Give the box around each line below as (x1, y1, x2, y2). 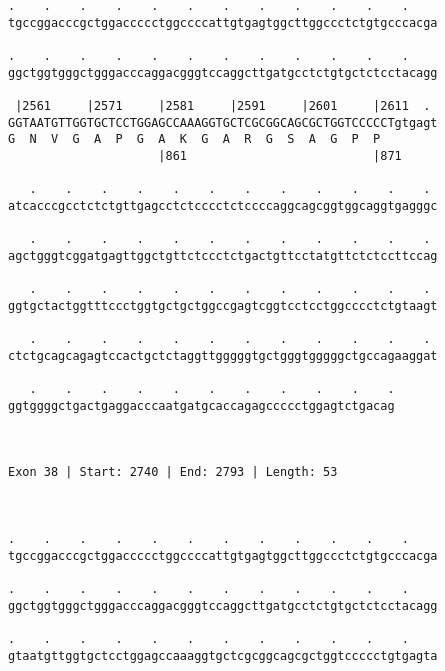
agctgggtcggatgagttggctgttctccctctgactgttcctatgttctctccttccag (8, 248, 438, 263)
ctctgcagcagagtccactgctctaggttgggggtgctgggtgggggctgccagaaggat (8, 348, 438, 363)
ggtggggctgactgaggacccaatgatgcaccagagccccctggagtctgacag (8, 398, 395, 413)
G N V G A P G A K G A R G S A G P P (8, 132, 381, 147)
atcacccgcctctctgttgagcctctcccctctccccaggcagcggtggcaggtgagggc (8, 198, 438, 213)
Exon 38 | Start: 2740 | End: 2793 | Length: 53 (8, 465, 338, 480)
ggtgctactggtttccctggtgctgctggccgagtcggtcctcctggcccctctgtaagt (8, 298, 438, 313)
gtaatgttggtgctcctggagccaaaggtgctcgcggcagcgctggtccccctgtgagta (8, 648, 438, 663)
